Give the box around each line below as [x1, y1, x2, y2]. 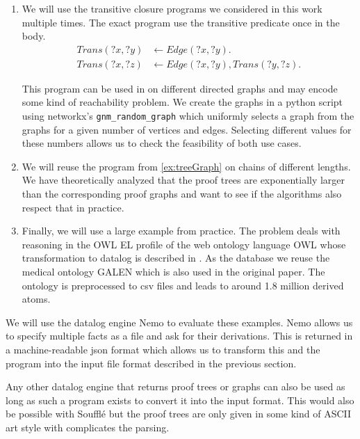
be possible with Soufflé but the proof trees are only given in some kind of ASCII [6, 406, 352, 421]
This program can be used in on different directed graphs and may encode [22, 81, 338, 95]
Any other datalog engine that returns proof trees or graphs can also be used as [6, 379, 345, 394]
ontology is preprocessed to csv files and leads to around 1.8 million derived [22, 278, 344, 292]
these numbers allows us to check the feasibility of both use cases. [22, 136, 302, 150]
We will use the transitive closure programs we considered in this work [22, 1, 322, 15]
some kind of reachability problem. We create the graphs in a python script [22, 95, 343, 109]
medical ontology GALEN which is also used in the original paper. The [22, 264, 325, 279]
